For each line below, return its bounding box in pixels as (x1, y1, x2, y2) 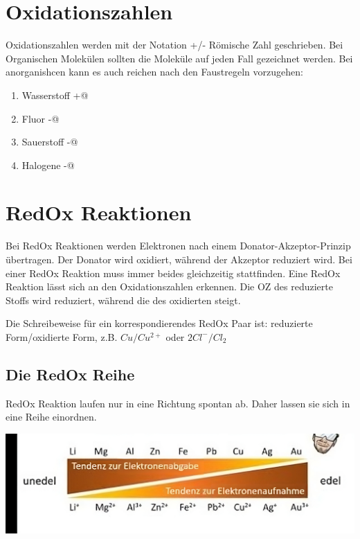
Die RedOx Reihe (6, 363, 135, 385)
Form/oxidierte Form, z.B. (6, 329, 118, 344)
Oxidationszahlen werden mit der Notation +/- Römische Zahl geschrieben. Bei (6, 37, 343, 52)
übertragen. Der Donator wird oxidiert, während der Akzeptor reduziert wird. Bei (6, 252, 352, 266)
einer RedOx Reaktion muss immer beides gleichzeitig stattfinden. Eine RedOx (6, 265, 341, 280)
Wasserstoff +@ (21, 87, 89, 102)
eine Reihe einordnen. (6, 409, 97, 424)
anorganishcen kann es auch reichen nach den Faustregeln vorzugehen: (6, 64, 303, 79)
